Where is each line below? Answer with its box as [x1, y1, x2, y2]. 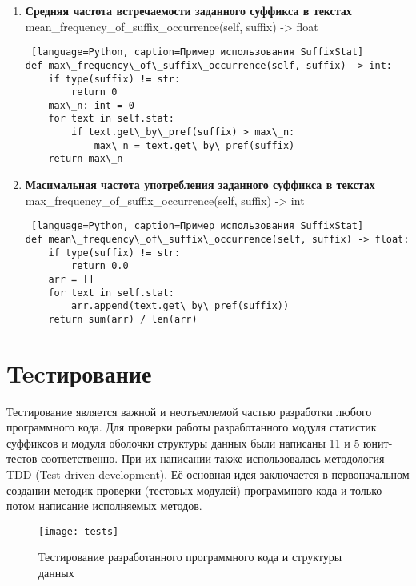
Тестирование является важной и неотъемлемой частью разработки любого [6, 403, 372, 419]
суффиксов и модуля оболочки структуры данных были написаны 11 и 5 [6, 434, 360, 451]
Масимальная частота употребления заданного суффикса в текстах [25, 176, 375, 193]
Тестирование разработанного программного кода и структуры [38, 548, 342, 565]
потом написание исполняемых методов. [6, 497, 202, 514]
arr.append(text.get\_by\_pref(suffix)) [71, 300, 290, 312]
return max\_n [48, 153, 123, 165]
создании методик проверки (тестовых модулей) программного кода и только [6, 481, 382, 498]
